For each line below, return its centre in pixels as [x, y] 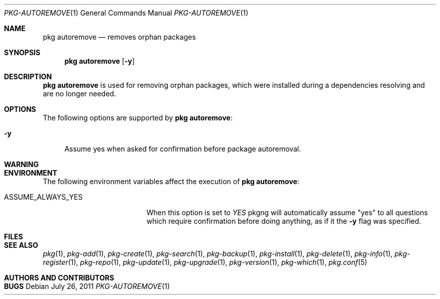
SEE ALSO [21, 245]
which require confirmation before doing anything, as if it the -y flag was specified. [284, 221]
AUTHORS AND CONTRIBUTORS [59, 278]
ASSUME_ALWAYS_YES [43, 197]
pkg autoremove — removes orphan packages [119, 37]
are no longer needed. [79, 94]
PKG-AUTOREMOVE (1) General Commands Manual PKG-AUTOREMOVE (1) [126, 13]
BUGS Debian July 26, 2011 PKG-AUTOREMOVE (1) [87, 286]
